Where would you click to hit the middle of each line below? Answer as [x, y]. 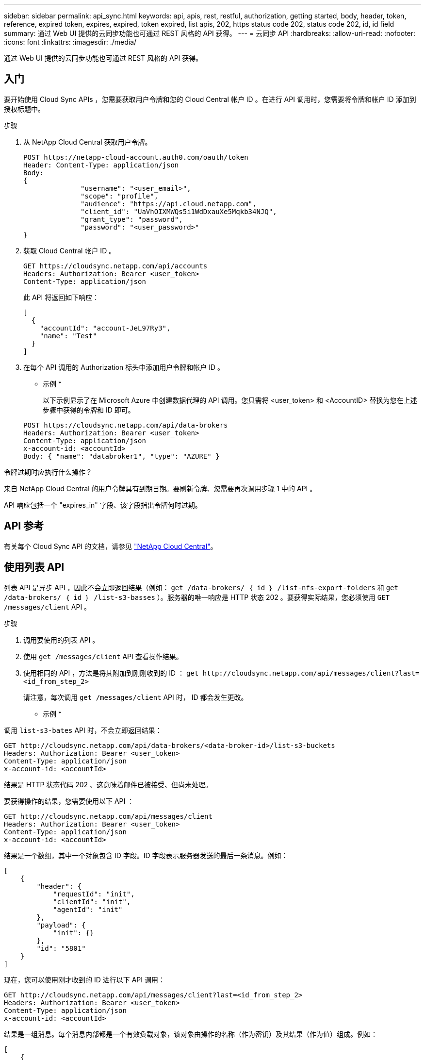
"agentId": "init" [88, 909]
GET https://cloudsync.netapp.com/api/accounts [115, 266]
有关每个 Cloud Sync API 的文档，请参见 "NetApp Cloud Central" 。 [111, 546]
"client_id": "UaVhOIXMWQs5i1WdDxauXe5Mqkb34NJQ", [179, 211]
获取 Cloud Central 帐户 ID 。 [70, 250]
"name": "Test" [68, 336]
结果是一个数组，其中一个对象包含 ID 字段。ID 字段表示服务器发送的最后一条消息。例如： [146, 855]
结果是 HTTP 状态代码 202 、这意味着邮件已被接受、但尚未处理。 [108, 784]
